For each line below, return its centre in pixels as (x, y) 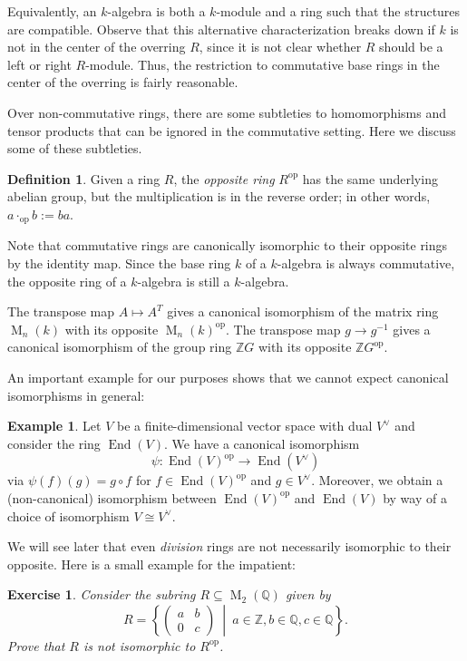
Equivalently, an (52, 11)
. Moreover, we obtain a (377, 480)
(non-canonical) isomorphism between (112, 497)
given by (308, 594)
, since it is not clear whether (280, 47)
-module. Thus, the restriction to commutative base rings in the (263, 64)
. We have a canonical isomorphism (262, 443)
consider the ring (54, 443)
